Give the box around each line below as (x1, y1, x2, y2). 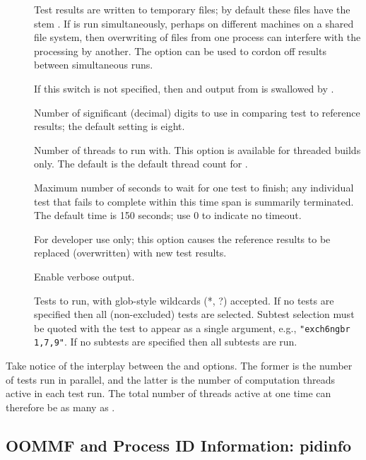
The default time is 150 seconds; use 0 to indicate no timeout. (34, 208, 302, 223)
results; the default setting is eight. (34, 119, 185, 134)
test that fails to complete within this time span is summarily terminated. (34, 194, 354, 208)
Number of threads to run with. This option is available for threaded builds (34, 142, 361, 157)
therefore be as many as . (6, 399, 115, 414)
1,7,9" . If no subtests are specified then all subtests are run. (34, 334, 297, 349)
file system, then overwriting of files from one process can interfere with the (34, 30, 361, 45)
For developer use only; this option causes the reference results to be (34, 231, 331, 246)
